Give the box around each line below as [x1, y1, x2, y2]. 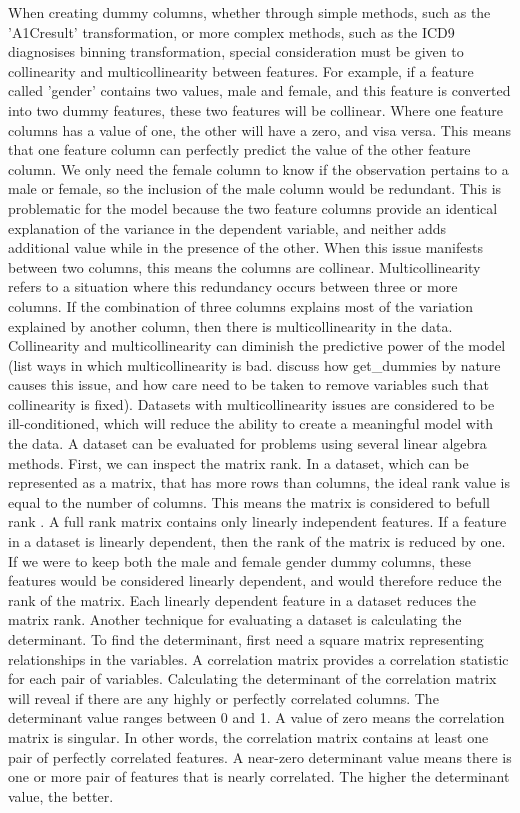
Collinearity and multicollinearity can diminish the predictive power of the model [8, 335, 506, 356]
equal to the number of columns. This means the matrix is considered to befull [8, 491, 490, 512]
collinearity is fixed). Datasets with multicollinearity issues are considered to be [8, 393, 495, 414]
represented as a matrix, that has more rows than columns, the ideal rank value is [8, 472, 510, 493]
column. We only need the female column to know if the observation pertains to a [8, 158, 509, 179]
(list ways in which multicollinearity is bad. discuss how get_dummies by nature [8, 354, 501, 375]
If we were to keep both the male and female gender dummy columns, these [8, 550, 471, 571]
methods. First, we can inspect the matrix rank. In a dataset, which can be [8, 452, 469, 473]
